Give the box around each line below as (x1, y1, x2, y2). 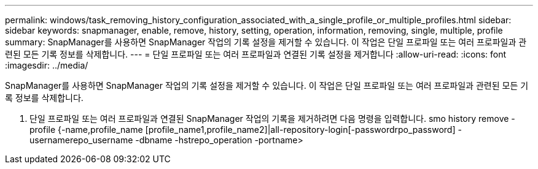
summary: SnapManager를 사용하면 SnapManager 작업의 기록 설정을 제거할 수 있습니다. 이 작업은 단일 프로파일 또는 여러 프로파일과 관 (5, 37, 527, 47)
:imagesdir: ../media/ (5, 60, 88, 70)
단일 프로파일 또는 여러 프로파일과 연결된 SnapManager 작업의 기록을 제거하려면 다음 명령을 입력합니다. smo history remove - (29, 113, 515, 124)
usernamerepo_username (29, 135, 133, 145)
